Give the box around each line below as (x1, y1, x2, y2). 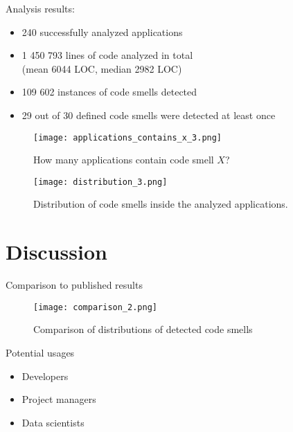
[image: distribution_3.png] (33, 177, 168, 187)
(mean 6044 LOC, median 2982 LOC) (21, 61, 182, 75)
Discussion (6, 237, 107, 266)
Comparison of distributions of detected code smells (33, 322, 253, 336)
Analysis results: (6, 1, 75, 15)
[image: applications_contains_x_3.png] (33, 132, 222, 143)
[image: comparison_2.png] (33, 302, 157, 312)
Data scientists (21, 415, 85, 429)
